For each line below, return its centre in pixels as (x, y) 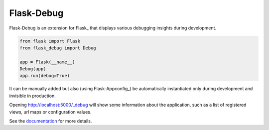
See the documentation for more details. (51, 121)
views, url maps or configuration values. (50, 112)
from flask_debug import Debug (58, 48)
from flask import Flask (50, 41)
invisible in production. (32, 96)
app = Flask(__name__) (47, 62)
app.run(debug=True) (45, 76)
